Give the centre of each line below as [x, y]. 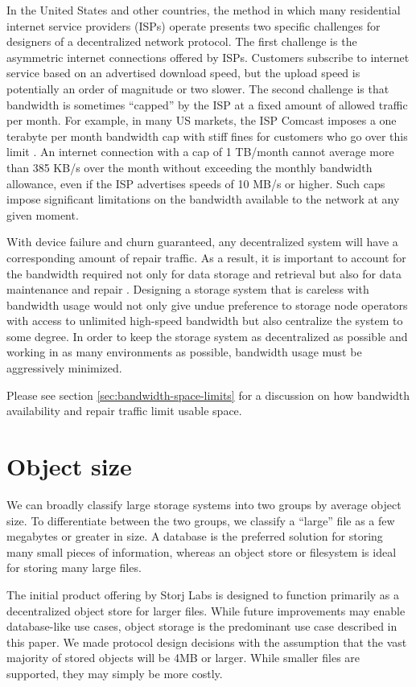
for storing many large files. [74, 568]
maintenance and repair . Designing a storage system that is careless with [188, 289]
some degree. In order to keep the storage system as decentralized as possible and [207, 336]
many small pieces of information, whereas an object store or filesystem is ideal [202, 551]
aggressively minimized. [64, 368]
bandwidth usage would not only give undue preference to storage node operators [207, 304]
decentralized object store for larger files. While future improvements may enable [206, 610]
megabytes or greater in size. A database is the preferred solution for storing [195, 536]
